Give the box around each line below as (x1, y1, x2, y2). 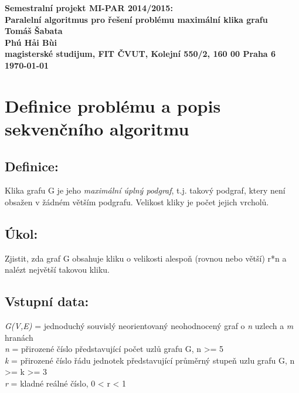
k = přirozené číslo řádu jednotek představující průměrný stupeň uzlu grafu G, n (5, 354, 295, 366)
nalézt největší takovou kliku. (5, 263, 110, 276)
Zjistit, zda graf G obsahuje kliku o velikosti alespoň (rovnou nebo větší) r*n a (5, 252, 287, 264)
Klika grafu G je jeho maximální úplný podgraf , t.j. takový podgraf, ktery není (5, 184, 286, 196)
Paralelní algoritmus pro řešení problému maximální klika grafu (5, 13, 268, 25)
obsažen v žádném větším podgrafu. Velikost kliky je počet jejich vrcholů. (5, 195, 269, 208)
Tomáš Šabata (5, 25, 63, 37)
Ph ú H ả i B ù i (5, 36, 57, 48)
